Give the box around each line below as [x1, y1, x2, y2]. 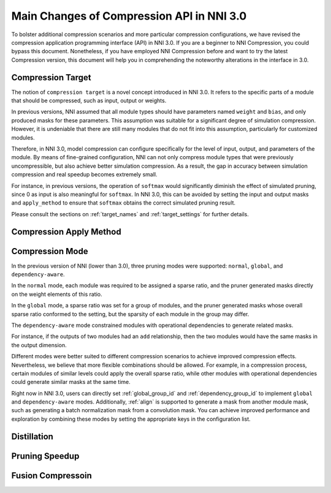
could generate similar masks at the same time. [11, 378, 131, 386]
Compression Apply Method [11, 227, 122, 237]
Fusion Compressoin [11, 470, 92, 481]
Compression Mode [11, 246, 88, 257]
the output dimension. [11, 341, 67, 348]
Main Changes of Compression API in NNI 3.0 [11, 9, 247, 23]
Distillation [11, 431, 53, 442]
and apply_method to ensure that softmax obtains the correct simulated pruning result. [11, 199, 236, 206]
